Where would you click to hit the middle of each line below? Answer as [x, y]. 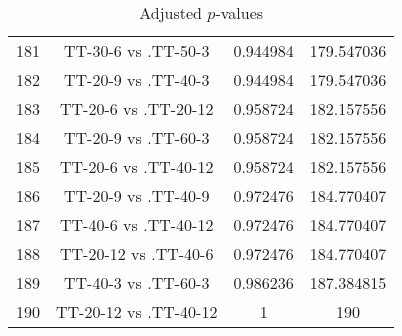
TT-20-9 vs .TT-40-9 [137, 195]
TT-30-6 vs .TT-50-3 [137, 50]
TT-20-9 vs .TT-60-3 [137, 137]
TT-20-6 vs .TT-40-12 [137, 166]
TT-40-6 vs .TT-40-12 [137, 224]
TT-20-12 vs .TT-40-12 [137, 311]
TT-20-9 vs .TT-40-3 [137, 79]
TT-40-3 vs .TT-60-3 [137, 282]
